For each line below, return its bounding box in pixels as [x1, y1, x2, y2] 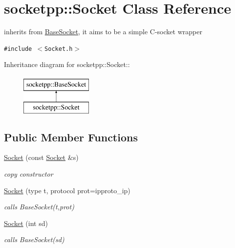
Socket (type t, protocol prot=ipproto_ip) [4, 185, 130, 195]
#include [4, 45, 32, 52]
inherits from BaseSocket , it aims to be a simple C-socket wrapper [4, 26, 202, 37]
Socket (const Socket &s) [4, 152, 79, 162]
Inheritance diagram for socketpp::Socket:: [4, 59, 130, 69]
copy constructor [4, 168, 53, 179]
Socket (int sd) [4, 218, 48, 228]
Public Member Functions [4, 129, 138, 144]
